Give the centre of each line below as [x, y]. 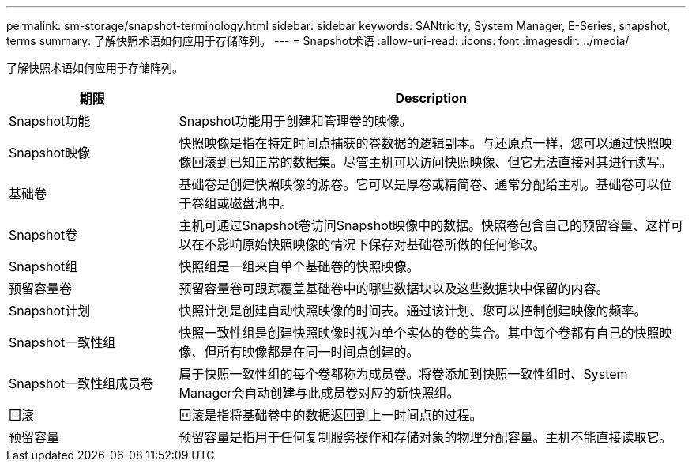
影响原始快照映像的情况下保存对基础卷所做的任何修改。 [381, 244]
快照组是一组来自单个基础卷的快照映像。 [299, 266]
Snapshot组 [43, 266]
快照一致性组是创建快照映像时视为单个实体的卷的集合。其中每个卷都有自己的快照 [419, 333]
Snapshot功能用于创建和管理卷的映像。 [295, 121]
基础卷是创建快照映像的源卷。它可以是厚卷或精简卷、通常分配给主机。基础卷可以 [419, 184]
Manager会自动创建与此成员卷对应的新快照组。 [319, 393]
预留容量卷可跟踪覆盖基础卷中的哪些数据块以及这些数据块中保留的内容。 [394, 289]
